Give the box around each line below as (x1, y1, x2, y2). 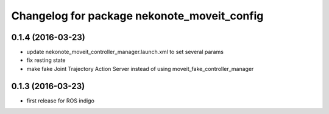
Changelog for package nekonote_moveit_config (11, 9, 264, 22)
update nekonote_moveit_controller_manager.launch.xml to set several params (26, 49, 224, 56)
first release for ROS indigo (26, 97, 94, 104)
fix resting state (26, 56, 66, 64)
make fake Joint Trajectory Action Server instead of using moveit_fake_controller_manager (26, 65, 254, 72)
